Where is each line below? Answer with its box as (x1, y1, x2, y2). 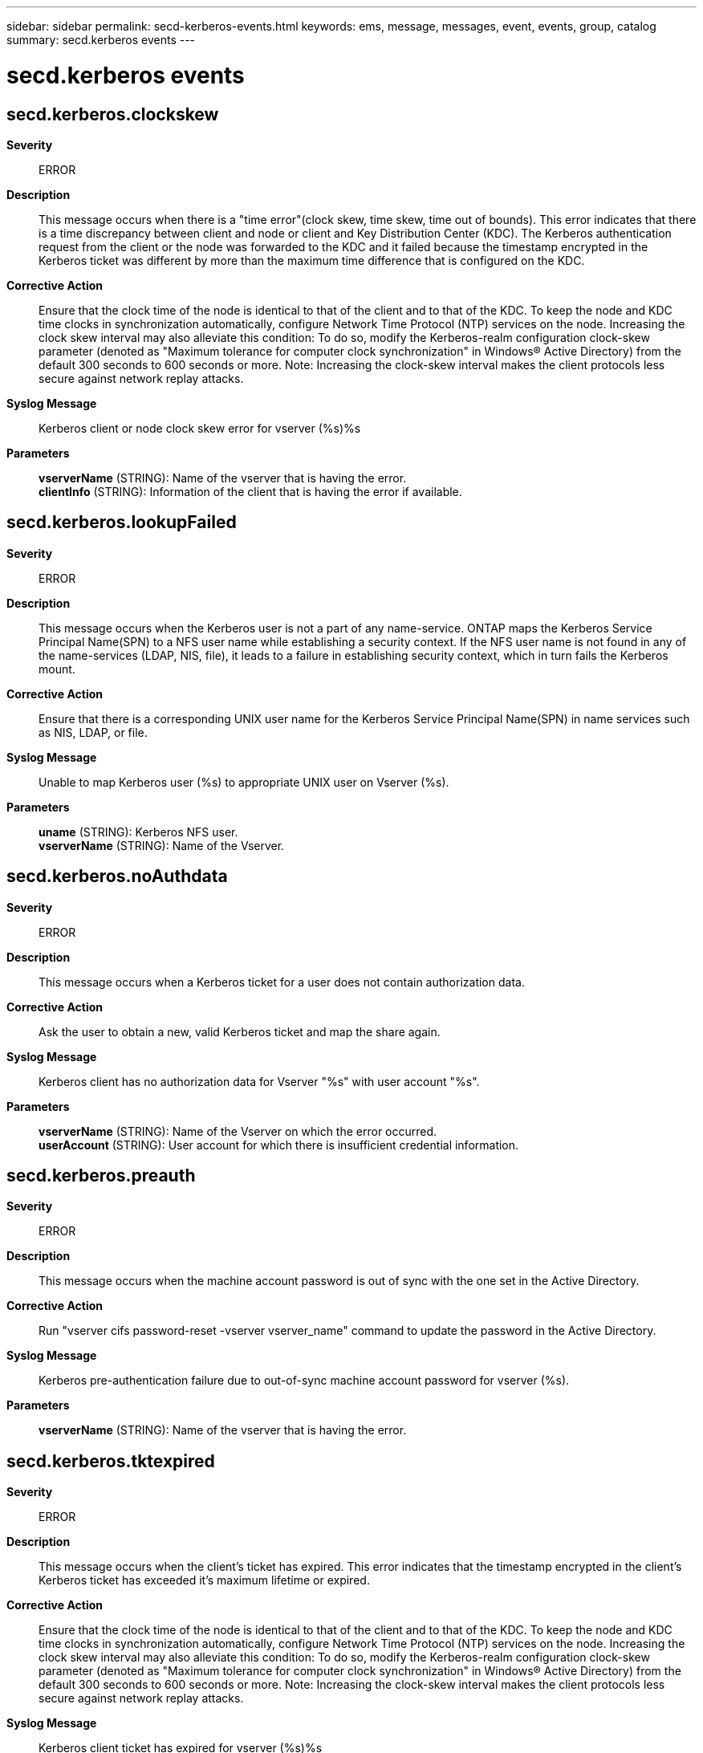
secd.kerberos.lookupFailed (6, 512, 237, 533)
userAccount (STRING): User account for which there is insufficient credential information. (39, 1137, 519, 1152)
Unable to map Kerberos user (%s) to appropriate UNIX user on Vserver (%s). (39, 775, 449, 789)
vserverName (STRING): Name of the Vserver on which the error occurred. (39, 1124, 437, 1138)
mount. (39, 661, 75, 676)
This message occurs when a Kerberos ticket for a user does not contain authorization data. (39, 974, 525, 989)
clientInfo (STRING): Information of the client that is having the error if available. (39, 484, 462, 498)
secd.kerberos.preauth (6, 1165, 196, 1186)
